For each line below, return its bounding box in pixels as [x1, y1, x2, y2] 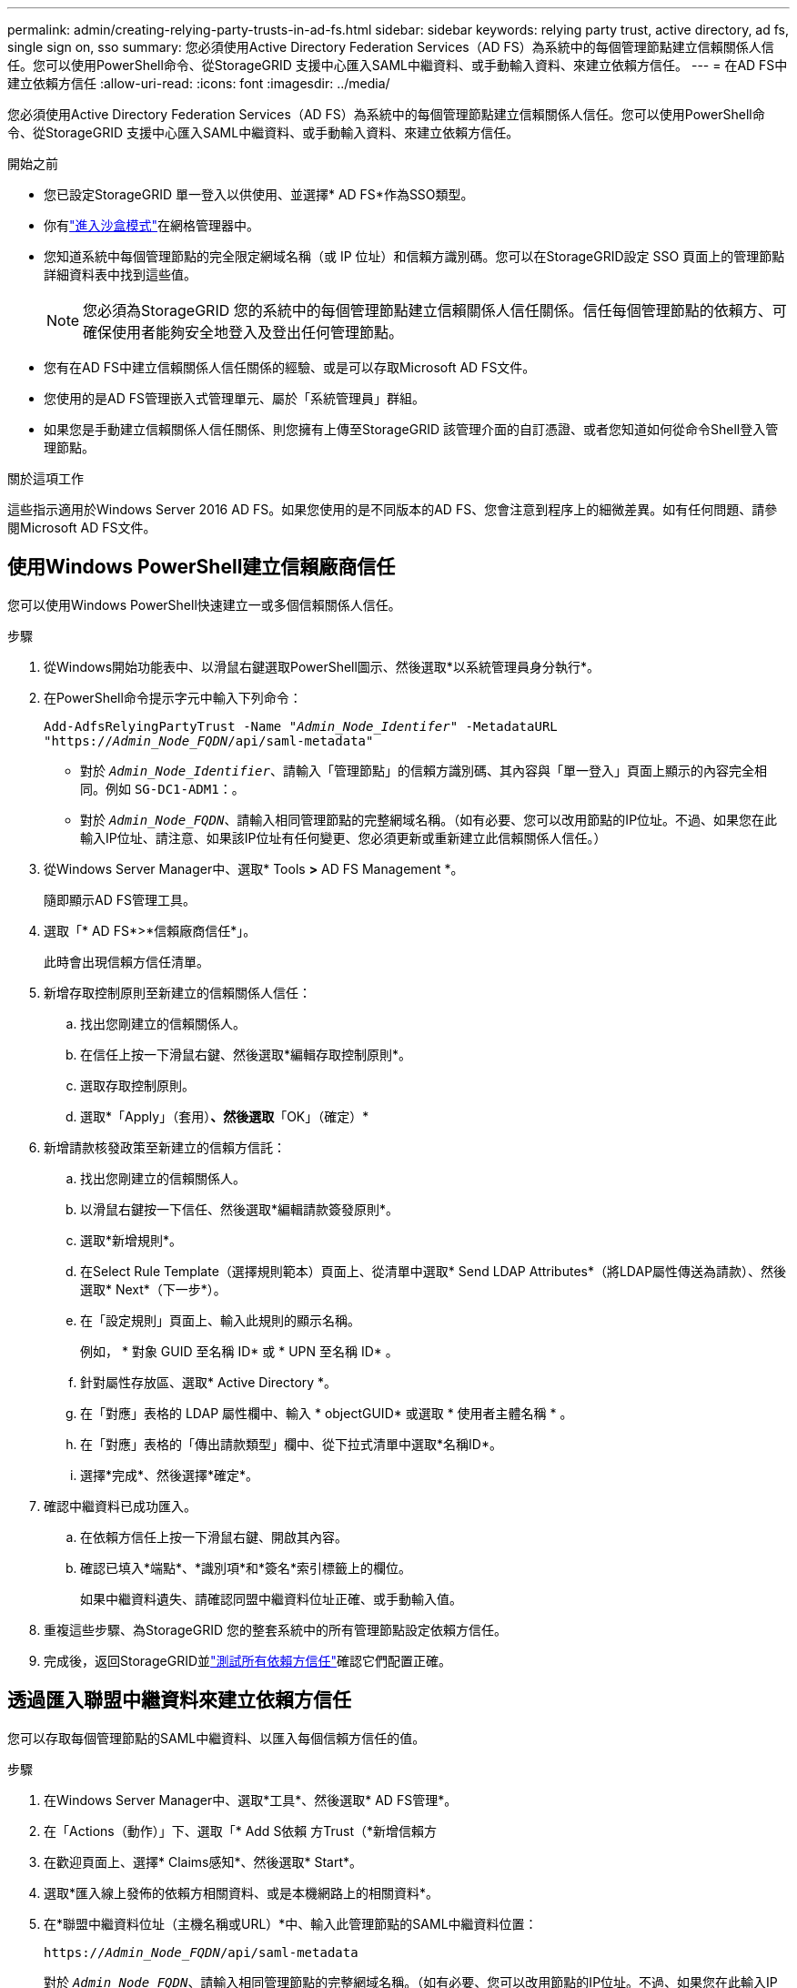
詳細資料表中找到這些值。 [44, 267, 197, 282]
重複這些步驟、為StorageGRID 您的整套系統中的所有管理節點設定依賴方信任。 [44, 1621, 507, 1638]
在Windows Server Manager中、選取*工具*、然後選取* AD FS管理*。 [44, 1791, 458, 1808]
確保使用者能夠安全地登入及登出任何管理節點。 [83, 323, 404, 341]
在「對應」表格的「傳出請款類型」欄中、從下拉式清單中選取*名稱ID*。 [80, 1435, 502, 1452]
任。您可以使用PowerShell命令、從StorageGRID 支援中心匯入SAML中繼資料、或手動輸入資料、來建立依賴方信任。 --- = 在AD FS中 [7, 57, 788, 73]
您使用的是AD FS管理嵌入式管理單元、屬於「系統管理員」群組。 [44, 390, 425, 406]
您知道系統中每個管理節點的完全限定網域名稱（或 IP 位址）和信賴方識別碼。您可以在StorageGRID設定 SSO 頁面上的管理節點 [44, 248, 785, 264]
